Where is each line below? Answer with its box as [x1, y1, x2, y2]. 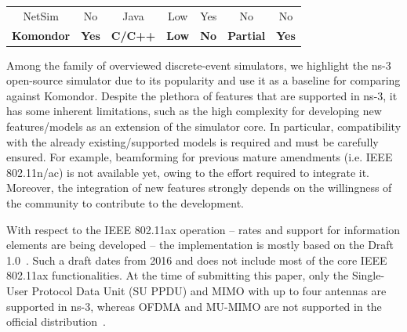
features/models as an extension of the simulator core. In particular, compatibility [6, 118, 402, 135]
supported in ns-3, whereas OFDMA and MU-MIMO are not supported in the [6, 298, 382, 314]
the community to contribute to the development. [6, 195, 244, 211]
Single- [351, 267, 385, 283]
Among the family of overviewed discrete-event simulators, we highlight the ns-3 [6, 56, 391, 73]
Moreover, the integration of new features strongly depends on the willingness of [6, 179, 392, 196]
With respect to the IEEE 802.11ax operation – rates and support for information [6, 221, 400, 237]
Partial [227, 27, 266, 43]
